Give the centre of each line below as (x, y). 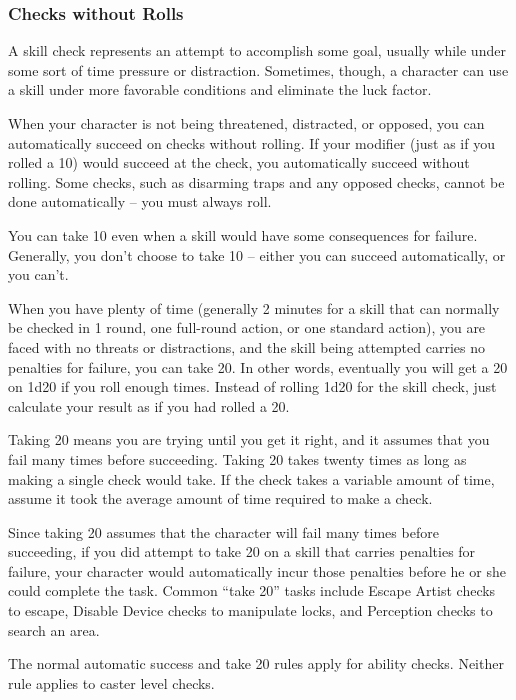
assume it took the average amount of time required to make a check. (220, 498)
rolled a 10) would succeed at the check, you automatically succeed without (239, 162)
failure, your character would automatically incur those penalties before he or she (257, 570)
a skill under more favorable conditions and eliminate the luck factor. (220, 89)
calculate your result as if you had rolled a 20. (149, 405)
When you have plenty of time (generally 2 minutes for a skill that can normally (254, 307)
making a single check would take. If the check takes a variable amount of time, (251, 478)
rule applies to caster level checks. (111, 682)
